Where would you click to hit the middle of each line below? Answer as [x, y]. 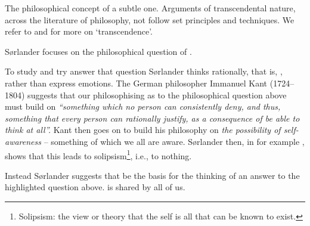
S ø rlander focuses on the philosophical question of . [98, 51]
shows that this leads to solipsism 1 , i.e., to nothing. [98, 154]
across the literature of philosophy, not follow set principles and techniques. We [150, 19]
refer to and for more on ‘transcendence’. [79, 31]
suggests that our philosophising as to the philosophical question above [157, 95]
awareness [23, 141]
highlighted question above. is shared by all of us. [95, 187]
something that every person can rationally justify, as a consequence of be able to [152, 118]
